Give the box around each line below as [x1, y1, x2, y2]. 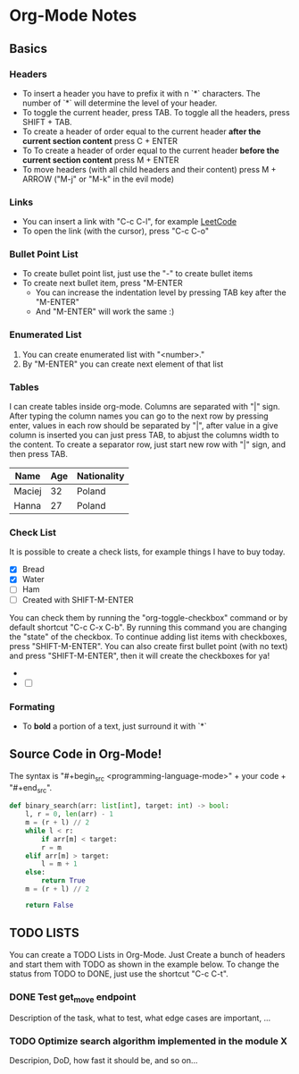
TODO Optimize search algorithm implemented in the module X [9, 1035, 288, 1047]
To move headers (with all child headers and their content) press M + [21, 164, 277, 174]
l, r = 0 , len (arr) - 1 [25, 810, 114, 819]
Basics [9, 41, 47, 56]
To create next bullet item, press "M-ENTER [21, 278, 183, 289]
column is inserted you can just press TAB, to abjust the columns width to [9, 430, 279, 441]
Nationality [76, 470, 125, 483]
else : [25, 868, 46, 877]
